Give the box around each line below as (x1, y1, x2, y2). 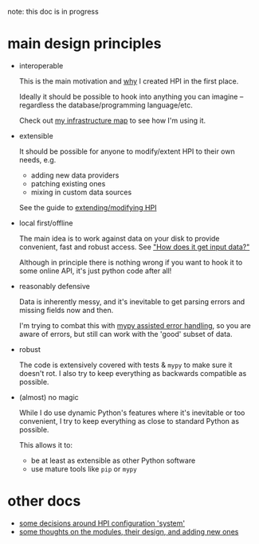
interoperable (18, 61, 64, 70)
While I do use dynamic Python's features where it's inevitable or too (18, 408, 245, 417)
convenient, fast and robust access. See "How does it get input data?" (18, 242, 250, 252)
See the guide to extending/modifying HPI (18, 202, 157, 212)
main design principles (7, 35, 162, 53)
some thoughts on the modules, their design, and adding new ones (18, 526, 239, 536)
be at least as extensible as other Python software (30, 456, 196, 465)
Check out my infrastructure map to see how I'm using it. (18, 115, 206, 125)
